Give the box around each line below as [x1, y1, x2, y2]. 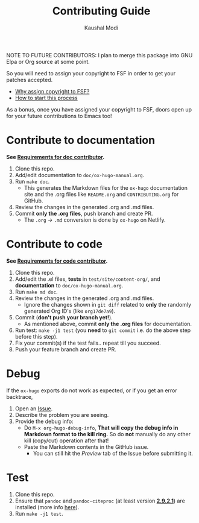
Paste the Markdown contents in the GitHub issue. [24, 443, 149, 450]
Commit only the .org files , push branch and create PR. [14, 210, 153, 217]
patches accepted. [6, 76, 53, 83]
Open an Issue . [14, 405, 53, 412]
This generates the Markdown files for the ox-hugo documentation [24, 184, 188, 191]
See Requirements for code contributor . [6, 257, 108, 265]
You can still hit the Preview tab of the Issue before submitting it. [33, 449, 193, 457]
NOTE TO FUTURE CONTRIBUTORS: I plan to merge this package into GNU [6, 51, 193, 58]
